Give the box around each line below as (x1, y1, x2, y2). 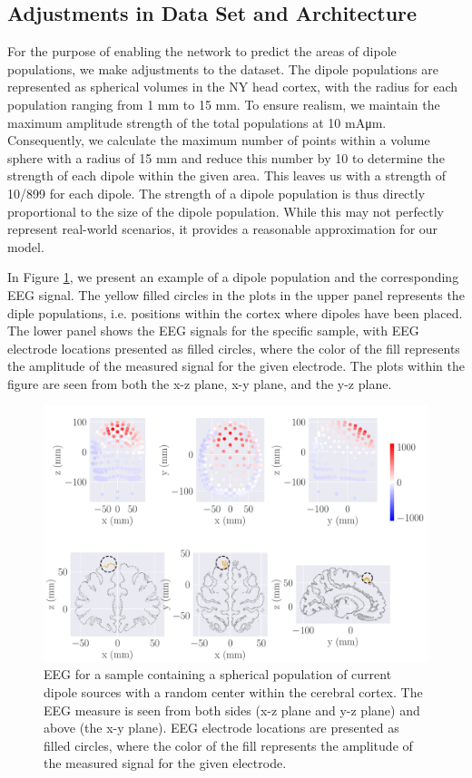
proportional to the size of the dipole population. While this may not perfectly (7, 201, 444, 220)
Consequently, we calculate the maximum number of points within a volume (7, 131, 430, 150)
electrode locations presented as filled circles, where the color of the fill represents (7, 338, 460, 357)
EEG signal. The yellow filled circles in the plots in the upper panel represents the (7, 285, 465, 304)
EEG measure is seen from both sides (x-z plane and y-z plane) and (44, 700, 420, 719)
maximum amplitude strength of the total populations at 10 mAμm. (7, 112, 387, 131)
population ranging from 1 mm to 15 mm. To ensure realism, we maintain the (7, 94, 440, 113)
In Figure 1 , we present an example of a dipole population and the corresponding (7, 267, 459, 287)
